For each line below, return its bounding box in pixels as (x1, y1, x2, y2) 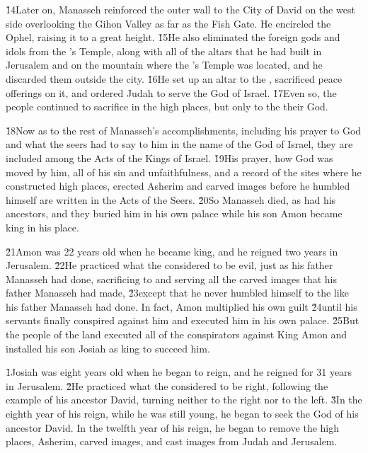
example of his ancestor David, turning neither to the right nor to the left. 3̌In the (6, 392, 362, 407)
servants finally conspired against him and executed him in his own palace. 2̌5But (6, 313, 360, 328)
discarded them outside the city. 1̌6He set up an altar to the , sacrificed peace (6, 71, 343, 86)
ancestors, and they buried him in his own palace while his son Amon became (6, 206, 343, 221)
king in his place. (6, 219, 79, 234)
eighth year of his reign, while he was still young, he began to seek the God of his (6, 406, 359, 421)
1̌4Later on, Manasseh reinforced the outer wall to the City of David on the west (6, 2, 355, 16)
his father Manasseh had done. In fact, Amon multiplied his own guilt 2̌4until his (6, 299, 357, 314)
